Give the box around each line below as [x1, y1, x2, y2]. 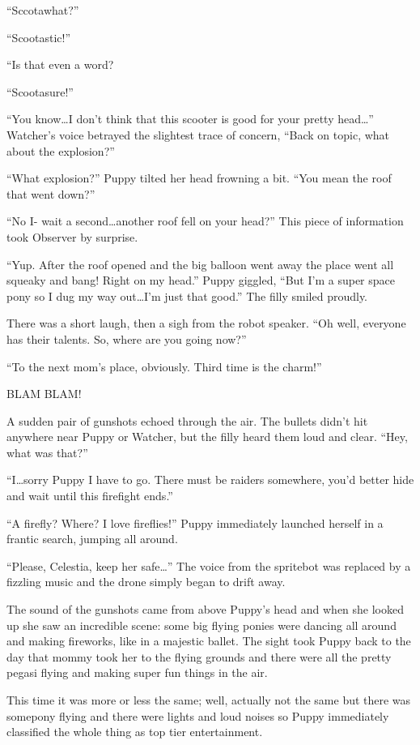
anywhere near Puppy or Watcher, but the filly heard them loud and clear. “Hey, [6, 428, 408, 445]
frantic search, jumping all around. [6, 530, 178, 547]
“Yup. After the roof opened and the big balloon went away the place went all [6, 255, 394, 272]
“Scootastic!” [6, 28, 71, 45]
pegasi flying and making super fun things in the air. [6, 664, 268, 681]
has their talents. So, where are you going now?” [6, 330, 247, 347]
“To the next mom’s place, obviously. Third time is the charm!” [6, 358, 322, 375]
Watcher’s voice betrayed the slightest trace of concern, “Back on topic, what [6, 126, 390, 143]
